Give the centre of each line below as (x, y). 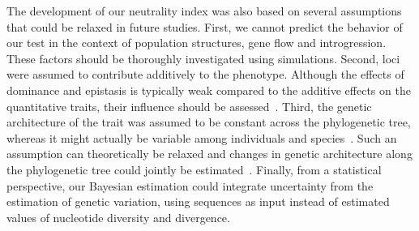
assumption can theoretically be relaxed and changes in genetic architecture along (209, 154)
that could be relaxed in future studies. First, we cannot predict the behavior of (205, 26)
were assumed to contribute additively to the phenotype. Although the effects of (205, 74)
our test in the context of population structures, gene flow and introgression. (197, 43)
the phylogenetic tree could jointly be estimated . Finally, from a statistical (194, 169)
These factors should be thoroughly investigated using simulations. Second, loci (203, 58)
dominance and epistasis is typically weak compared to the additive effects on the (209, 90)
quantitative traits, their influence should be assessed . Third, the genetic (189, 106)
